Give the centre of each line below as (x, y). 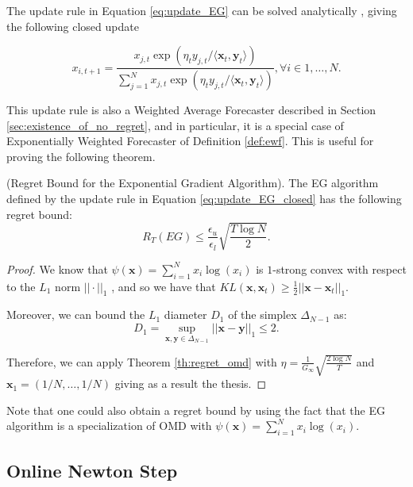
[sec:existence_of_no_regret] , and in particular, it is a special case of (175, 125)
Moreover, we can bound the (76, 314)
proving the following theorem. (81, 156)
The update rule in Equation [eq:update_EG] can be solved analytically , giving (202, 10)
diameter (185, 314)
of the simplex (262, 314)
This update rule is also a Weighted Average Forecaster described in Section (191, 110)
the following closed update (73, 26)
